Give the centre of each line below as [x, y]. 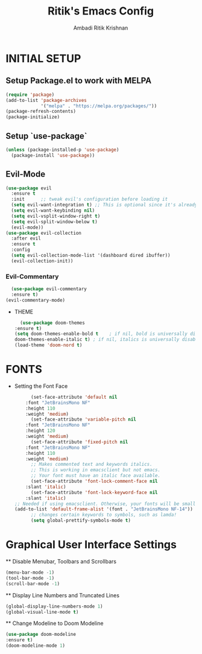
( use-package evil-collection [44, 233]
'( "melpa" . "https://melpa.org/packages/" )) [99, 106]
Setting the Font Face [41, 386]
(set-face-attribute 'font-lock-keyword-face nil [94, 492]
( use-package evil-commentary [49, 289]
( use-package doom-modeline [41, 635]
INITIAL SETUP [43, 58]
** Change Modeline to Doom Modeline [55, 623]
